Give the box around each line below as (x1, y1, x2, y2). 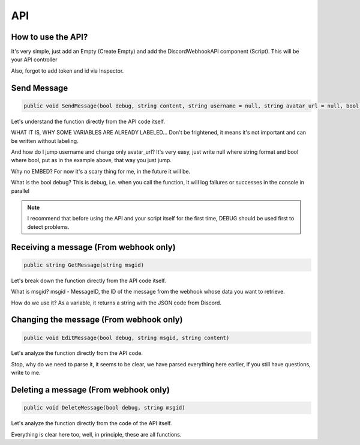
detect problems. (27, 223, 70, 231)
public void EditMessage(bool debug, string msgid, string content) (23, 334, 230, 341)
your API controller (11, 56, 58, 63)
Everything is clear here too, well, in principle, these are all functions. (11, 431, 182, 438)
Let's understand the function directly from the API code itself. (11, 118, 166, 125)
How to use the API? (11, 32, 88, 42)
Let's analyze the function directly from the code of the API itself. (11, 420, 172, 427)
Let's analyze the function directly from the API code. (11, 350, 143, 357)
